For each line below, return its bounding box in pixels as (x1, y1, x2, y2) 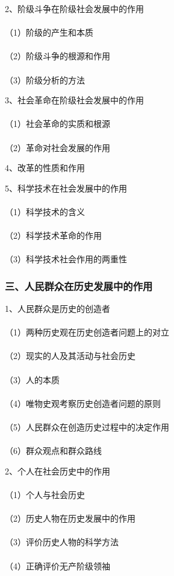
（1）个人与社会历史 (5, 488, 85, 500)
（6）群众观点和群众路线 (5, 444, 102, 457)
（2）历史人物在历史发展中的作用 (5, 512, 135, 525)
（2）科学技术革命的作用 (5, 229, 102, 242)
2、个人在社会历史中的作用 (5, 464, 110, 477)
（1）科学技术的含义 (5, 205, 85, 218)
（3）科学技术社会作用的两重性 (5, 253, 127, 265)
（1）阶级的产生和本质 (5, 26, 93, 39)
